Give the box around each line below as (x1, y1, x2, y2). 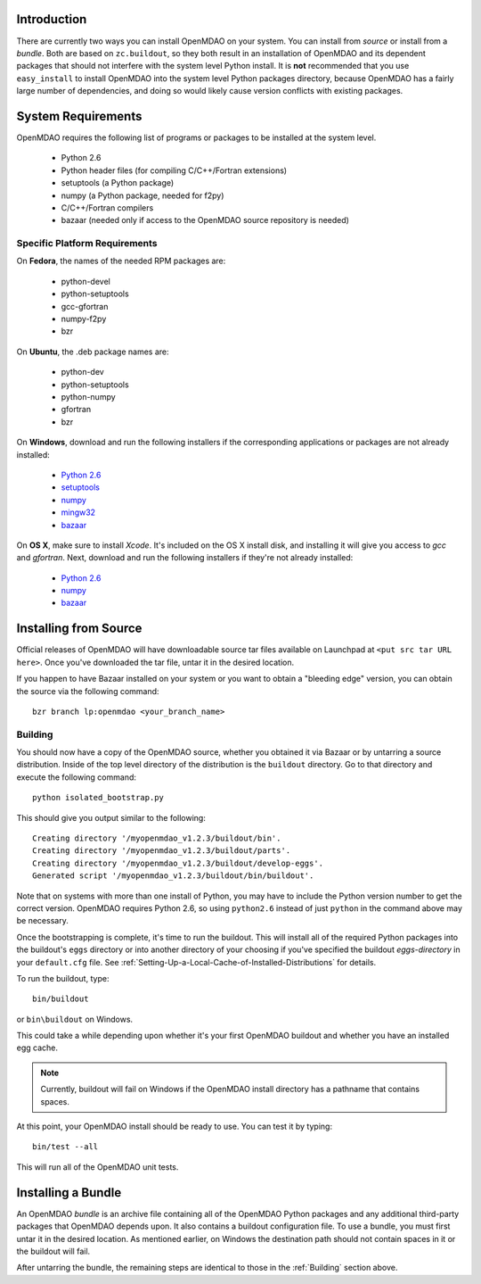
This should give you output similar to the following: (16, 812, 207, 823)
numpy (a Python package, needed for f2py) (61, 190, 224, 201)
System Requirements (16, 108, 143, 124)
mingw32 (61, 507, 96, 518)
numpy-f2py (61, 313, 107, 325)
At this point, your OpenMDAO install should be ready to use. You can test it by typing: (16, 1121, 333, 1132)
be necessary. (16, 915, 69, 926)
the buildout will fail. (16, 1246, 91, 1256)
